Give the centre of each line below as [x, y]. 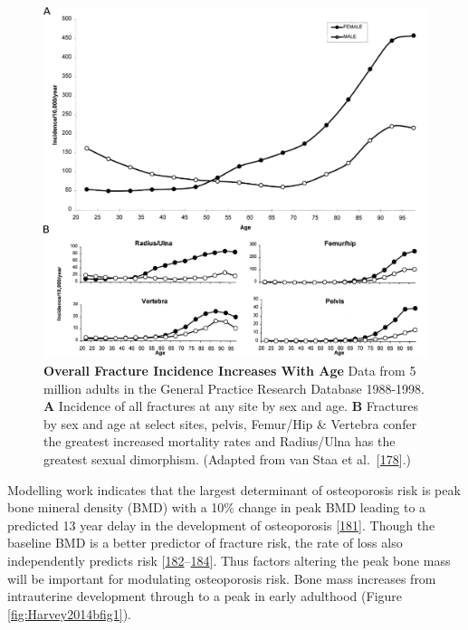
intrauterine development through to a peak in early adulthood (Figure [205, 596]
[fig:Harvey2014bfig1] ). [69, 613]
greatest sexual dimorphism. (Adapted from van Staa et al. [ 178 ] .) [228, 459]
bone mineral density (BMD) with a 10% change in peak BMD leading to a [217, 507]
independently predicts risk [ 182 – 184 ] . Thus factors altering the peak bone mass [229, 561]
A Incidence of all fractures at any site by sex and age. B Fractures [231, 406]
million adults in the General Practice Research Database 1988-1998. [234, 388]
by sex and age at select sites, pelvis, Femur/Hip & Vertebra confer [230, 423]
